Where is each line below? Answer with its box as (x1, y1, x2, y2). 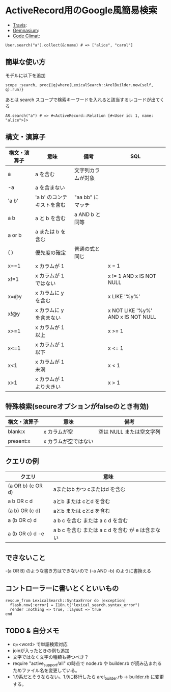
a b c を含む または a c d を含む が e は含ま (53, 527, 156, 534)
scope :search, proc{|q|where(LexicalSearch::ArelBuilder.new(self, (5, 82, 154, 87)
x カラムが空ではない (43, 438, 94, 445)
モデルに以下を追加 (5, 72, 46, 78)
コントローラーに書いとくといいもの (5, 584, 119, 593)
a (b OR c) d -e (8, 530, 44, 537)
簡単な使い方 (5, 58, 46, 66)
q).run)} (5, 87, 24, 92)
